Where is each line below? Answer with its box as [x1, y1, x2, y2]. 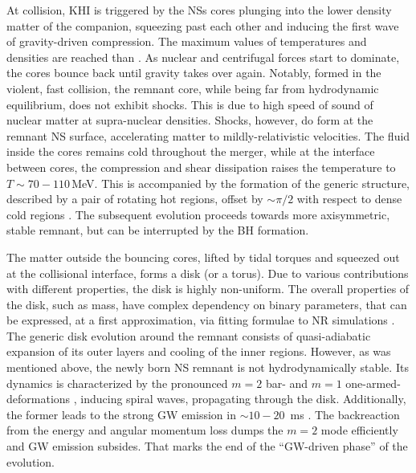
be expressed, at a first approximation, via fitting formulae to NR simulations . [6, 312, 395, 328]
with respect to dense [296, 190, 402, 207]
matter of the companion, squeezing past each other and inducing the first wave [6, 17, 399, 34]
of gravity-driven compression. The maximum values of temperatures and [6, 33, 367, 50]
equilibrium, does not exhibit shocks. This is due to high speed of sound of [6, 96, 373, 112]
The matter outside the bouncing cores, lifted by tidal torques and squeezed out [6, 248, 400, 265]
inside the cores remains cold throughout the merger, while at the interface [6, 143, 375, 160]
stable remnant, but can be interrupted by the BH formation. [6, 222, 309, 239]
